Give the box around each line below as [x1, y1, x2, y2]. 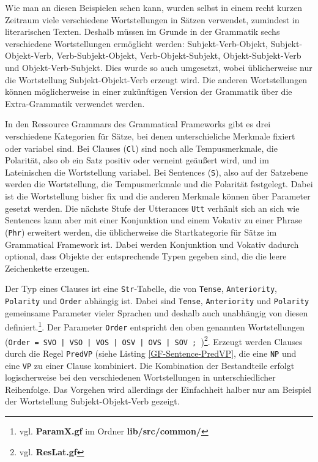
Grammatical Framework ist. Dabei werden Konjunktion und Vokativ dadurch [5, 237, 299, 250]
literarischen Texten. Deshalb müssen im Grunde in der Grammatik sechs [5, 25, 280, 38]
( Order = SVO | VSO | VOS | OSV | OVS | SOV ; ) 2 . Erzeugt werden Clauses [5, 333, 303, 348]
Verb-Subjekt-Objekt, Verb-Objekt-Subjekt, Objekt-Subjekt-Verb [56, 49, 301, 62]
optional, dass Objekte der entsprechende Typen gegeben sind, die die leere [5, 250, 287, 263]
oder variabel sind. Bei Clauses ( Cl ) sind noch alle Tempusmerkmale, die [5, 141, 278, 154]
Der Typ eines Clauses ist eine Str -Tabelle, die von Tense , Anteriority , [5, 282, 277, 295]
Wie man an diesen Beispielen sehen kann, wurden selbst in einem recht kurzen [5, 1, 302, 13]
